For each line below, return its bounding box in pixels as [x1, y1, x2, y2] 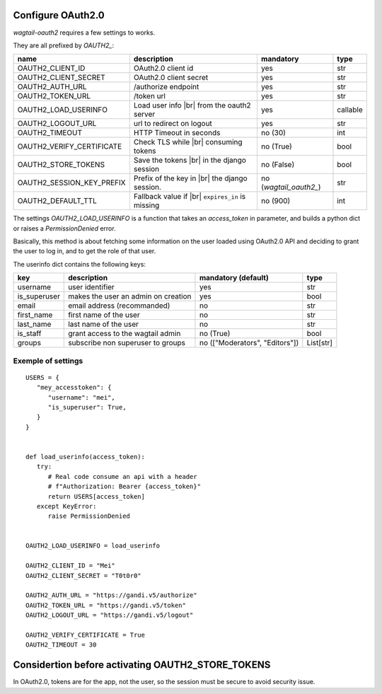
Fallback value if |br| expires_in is [133, 192, 246, 202]
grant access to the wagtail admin [68, 329, 181, 339]
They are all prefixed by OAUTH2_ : [13, 41, 115, 50]
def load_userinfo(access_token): [25, 453, 145, 461]
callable [337, 105, 364, 115]
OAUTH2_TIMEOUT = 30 [25, 641, 97, 649]
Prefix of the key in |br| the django [133, 173, 248, 183]
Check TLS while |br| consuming [133, 137, 243, 147]
